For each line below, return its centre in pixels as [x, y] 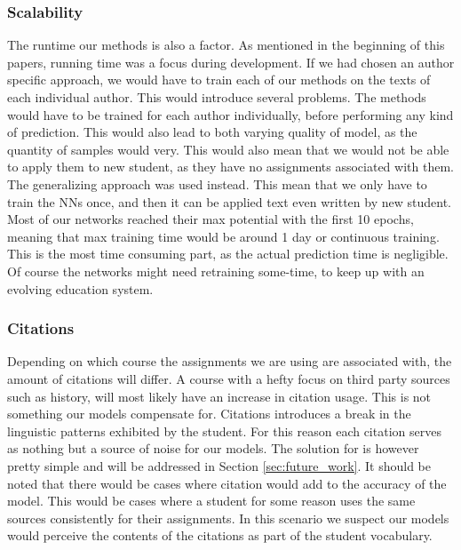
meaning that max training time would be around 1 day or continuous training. [223, 236]
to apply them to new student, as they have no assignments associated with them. [230, 167]
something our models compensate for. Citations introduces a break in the [209, 414]
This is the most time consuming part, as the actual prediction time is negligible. [228, 254]
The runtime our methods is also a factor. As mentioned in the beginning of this [226, 45]
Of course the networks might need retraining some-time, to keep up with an [216, 271]
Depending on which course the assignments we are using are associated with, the [230, 361]
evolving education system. [80, 288]
